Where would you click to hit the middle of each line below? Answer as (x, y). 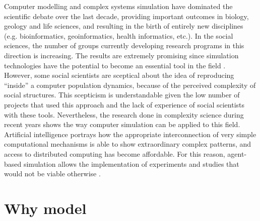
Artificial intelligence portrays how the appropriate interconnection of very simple (130, 134)
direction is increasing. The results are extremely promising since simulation (121, 55)
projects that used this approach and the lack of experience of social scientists (124, 104)
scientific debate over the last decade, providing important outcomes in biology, (126, 16)
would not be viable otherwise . (52, 174)
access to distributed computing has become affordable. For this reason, (115, 153)
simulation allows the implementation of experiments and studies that (131, 163)
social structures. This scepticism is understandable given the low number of (122, 95)
